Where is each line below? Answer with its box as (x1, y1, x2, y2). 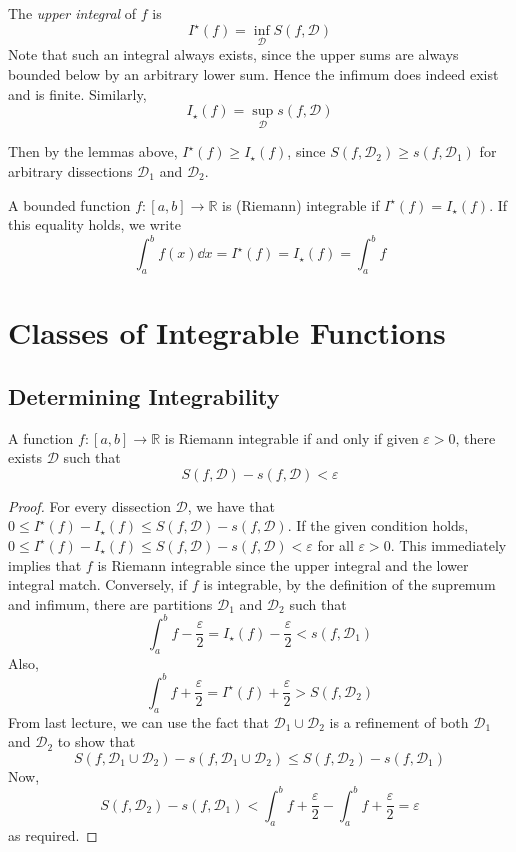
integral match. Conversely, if (8, 574, 188, 595)
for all (317, 534, 354, 555)
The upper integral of (8, 3, 137, 23)
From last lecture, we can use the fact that (8, 711, 269, 732)
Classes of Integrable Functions (8, 312, 446, 353)
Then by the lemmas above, (8, 141, 178, 162)
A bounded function (8, 194, 131, 215)
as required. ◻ (8, 824, 98, 845)
